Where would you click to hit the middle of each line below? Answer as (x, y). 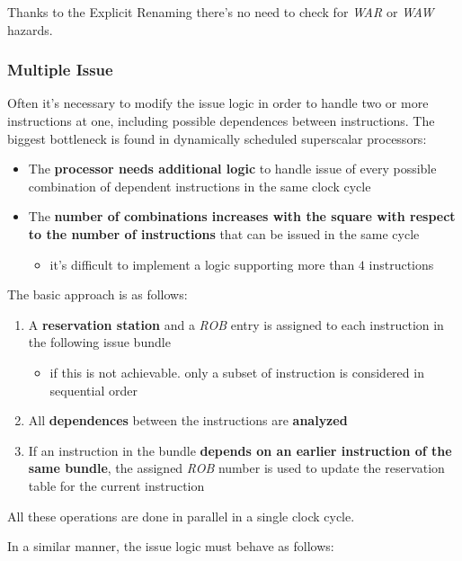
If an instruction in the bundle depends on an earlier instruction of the (240, 450)
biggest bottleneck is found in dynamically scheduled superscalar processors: (217, 138)
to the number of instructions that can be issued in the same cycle (224, 233)
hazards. (30, 29)
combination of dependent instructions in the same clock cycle (200, 186)
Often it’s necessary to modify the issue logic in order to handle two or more (218, 103)
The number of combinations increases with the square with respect (242, 216)
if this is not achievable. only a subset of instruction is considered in (237, 372)
